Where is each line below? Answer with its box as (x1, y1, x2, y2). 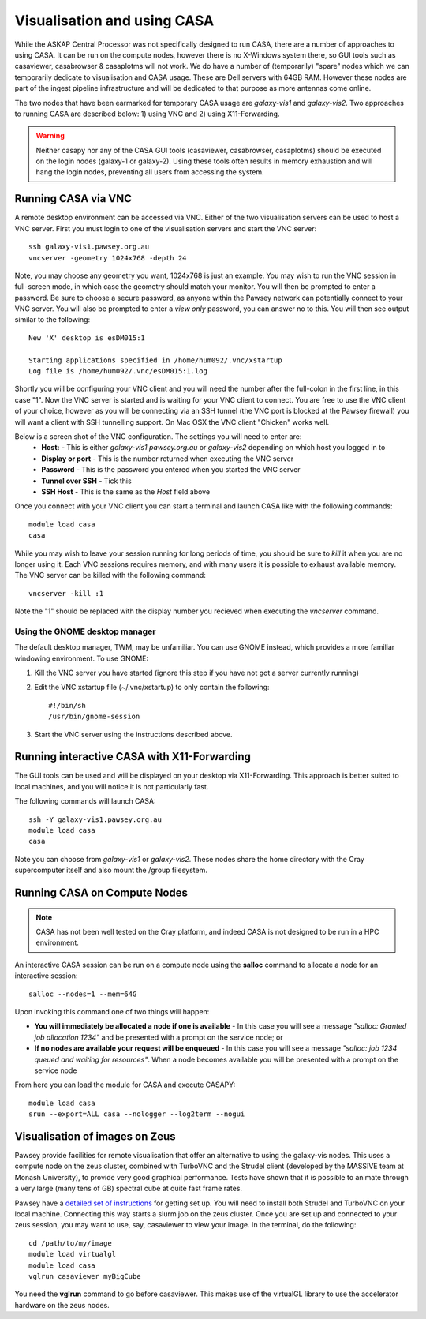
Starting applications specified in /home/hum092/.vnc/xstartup (28, 355, 283, 365)
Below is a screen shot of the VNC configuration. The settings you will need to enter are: (14, 432, 302, 441)
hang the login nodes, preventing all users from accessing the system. (35, 167, 264, 177)
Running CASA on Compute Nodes (14, 886, 189, 900)
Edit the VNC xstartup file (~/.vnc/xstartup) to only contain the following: (34, 683, 270, 692)
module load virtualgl (28, 1250, 117, 1259)
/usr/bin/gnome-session (48, 712, 140, 721)
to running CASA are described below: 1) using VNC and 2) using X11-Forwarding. (14, 109, 280, 118)
